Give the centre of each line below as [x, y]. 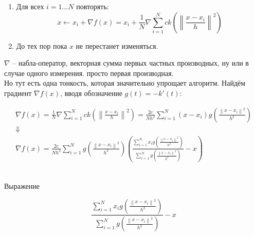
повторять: [93, 6]
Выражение [22, 185]
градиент [18, 93]
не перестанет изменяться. [117, 45]
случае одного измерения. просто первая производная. [89, 73]
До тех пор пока [42, 45]
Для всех [30, 6]
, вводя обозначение [91, 93]
